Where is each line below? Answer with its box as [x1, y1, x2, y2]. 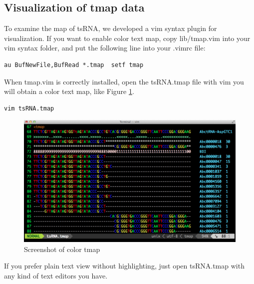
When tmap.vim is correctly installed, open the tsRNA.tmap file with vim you [4, 76, 244, 86]
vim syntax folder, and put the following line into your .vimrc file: [4, 42, 206, 53]
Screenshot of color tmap [24, 243, 100, 254]
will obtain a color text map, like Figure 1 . [4, 86, 134, 96]
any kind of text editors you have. [4, 270, 108, 281]
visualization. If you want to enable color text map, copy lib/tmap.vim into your [4, 32, 251, 43]
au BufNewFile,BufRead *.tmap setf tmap [4, 61, 144, 68]
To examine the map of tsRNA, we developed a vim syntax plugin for [4, 23, 217, 33]
